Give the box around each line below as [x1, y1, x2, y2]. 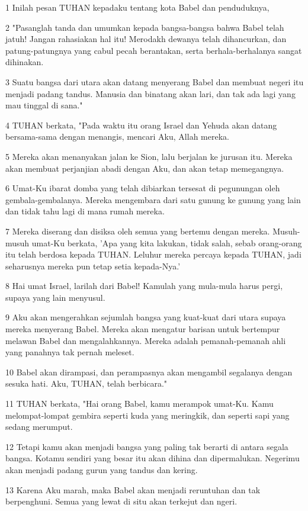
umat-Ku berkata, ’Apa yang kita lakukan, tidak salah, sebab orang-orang [31, 236, 302, 249]
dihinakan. [5, 56, 44, 68]
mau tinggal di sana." [5, 99, 83, 111]
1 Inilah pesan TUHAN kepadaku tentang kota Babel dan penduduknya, [5, 1, 269, 13]
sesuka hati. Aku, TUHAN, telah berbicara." [5, 377, 168, 390]
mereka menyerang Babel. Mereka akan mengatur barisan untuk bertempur [5, 323, 280, 335]
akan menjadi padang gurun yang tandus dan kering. [5, 464, 198, 475]
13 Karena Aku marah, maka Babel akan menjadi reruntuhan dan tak [5, 483, 261, 496]
